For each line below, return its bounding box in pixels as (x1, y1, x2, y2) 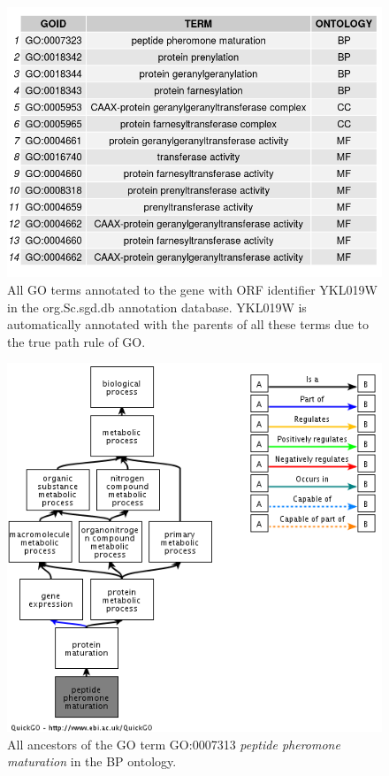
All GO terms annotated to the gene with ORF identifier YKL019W (7, 280, 378, 299)
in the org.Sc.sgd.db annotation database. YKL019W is (7, 297, 307, 316)
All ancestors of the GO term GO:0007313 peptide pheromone (7, 734, 340, 753)
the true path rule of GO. (7, 332, 146, 350)
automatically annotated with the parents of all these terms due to (7, 315, 370, 334)
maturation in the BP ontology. (7, 752, 177, 771)
